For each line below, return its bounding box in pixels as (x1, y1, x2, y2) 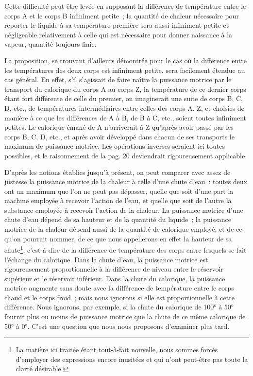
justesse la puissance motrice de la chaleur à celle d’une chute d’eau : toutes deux (4, 176, 248, 187)
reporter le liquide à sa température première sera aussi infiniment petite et (4, 20, 229, 30)
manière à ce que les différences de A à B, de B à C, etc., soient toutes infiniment (4, 112, 247, 122)
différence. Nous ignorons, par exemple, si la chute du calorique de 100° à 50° (4, 302, 234, 312)
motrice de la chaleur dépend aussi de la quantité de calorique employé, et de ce (4, 224, 242, 234)
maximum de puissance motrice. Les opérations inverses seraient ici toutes (4, 141, 225, 151)
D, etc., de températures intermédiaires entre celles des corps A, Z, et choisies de (4, 103, 244, 113)
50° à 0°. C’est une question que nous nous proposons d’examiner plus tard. (4, 321, 230, 331)
